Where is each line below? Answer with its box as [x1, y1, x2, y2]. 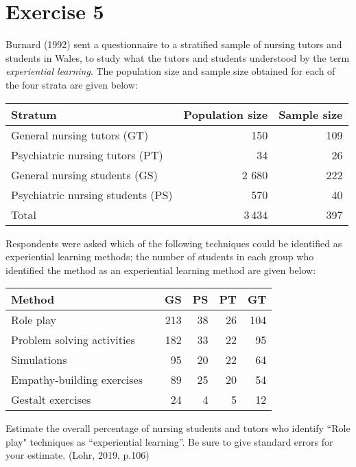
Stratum [11, 106, 57, 122]
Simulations [11, 352, 67, 368]
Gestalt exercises [11, 391, 91, 408]
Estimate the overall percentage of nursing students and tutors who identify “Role [5, 421, 351, 435]
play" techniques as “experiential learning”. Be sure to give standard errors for [5, 434, 333, 448]
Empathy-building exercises [11, 372, 143, 388]
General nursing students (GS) [11, 166, 158, 183]
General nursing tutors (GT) [11, 126, 149, 143]
